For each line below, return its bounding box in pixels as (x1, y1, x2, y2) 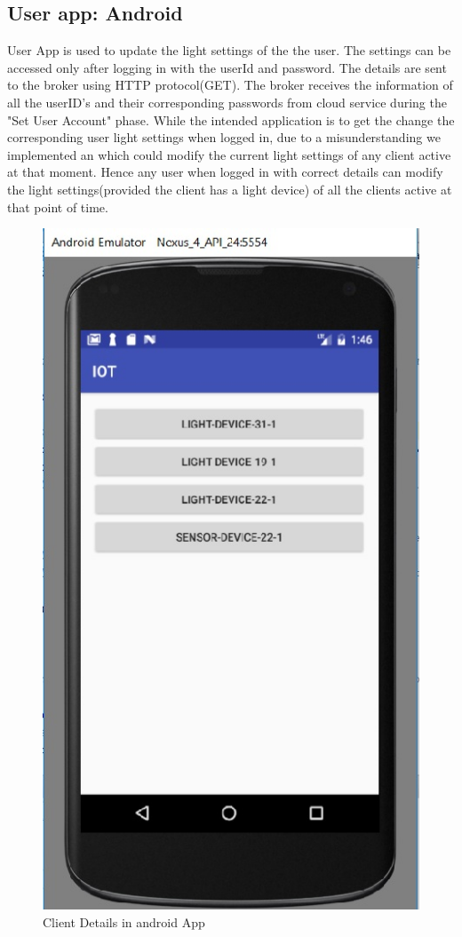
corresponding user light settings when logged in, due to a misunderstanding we (7, 128, 441, 147)
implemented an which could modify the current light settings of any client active (7, 145, 451, 163)
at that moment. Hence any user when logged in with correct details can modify (7, 163, 443, 181)
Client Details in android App (43, 913, 205, 932)
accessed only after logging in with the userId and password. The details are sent (7, 58, 447, 76)
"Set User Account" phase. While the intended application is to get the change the (7, 110, 455, 129)
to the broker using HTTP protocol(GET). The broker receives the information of (7, 75, 453, 94)
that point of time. (7, 197, 108, 216)
